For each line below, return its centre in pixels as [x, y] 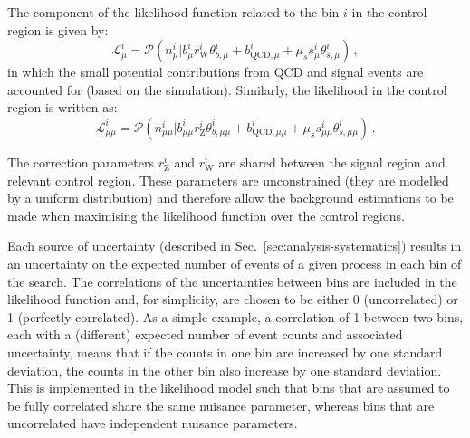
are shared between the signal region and [332, 162]
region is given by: [58, 29]
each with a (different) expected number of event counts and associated [205, 334]
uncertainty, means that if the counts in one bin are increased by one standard [225, 352]
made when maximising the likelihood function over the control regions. [206, 215]
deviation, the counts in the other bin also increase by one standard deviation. [225, 370]
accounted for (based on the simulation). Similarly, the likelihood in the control [227, 89]
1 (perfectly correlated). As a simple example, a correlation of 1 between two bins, [235, 316]
